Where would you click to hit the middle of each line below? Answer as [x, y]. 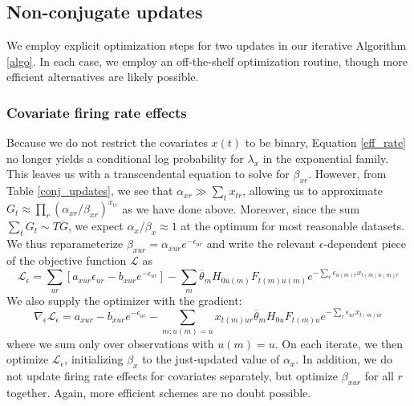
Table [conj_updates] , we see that [90, 191]
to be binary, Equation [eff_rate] [326, 142]
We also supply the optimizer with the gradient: [124, 300]
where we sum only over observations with [110, 343]
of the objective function [67, 260]
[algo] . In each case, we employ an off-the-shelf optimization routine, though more [207, 61]
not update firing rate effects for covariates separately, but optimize [172, 376]
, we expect [95, 226]
